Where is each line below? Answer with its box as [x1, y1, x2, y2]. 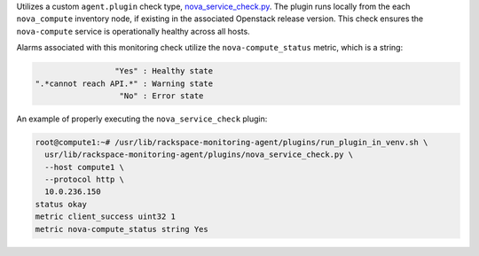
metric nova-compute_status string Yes [35, 224, 208, 234]
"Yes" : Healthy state [114, 66, 213, 76]
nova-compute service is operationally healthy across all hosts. [16, 26, 250, 36]
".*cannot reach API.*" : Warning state [35, 78, 213, 89]
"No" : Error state [119, 90, 204, 101]
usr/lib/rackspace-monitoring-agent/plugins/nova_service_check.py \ [44, 150, 354, 159]
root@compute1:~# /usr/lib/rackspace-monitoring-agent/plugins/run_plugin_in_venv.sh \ [35, 137, 428, 147]
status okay [35, 199, 88, 209]
